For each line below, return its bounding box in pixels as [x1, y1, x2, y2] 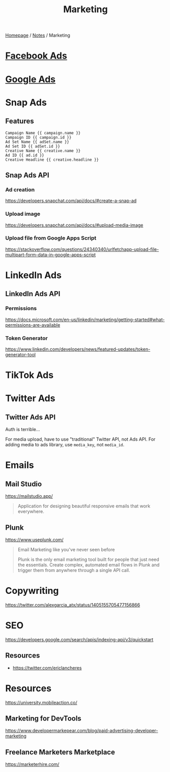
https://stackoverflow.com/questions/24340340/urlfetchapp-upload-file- [5, 246, 159, 252]
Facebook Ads [5, 50, 67, 62]
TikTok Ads [5, 369, 54, 381]
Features [5, 117, 34, 126]
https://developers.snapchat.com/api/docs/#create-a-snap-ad [5, 197, 137, 204]
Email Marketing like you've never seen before [17, 547, 115, 553]
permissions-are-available [5, 322, 61, 328]
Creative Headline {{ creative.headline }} [5, 157, 99, 162]
